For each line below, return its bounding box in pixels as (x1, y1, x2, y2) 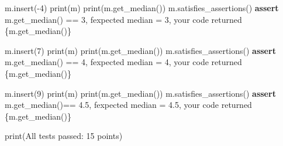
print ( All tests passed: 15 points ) (5, 130, 123, 142)
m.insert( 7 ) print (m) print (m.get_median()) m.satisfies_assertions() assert (5, 44, 276, 56)
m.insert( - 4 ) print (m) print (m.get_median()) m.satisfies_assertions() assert (5, 2, 279, 13)
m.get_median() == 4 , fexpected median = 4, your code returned (5, 56, 242, 68)
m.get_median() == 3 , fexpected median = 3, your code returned (5, 13, 242, 25)
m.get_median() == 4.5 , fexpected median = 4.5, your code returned (5, 99, 252, 111)
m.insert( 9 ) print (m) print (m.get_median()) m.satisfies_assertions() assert (5, 87, 276, 99)
